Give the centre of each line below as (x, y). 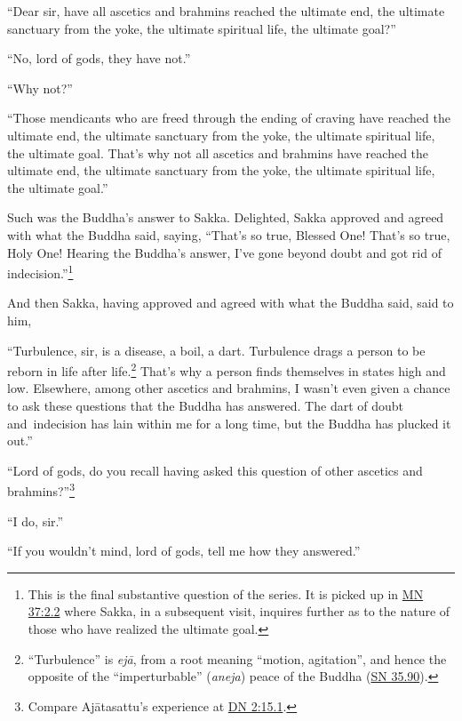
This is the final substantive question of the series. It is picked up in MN (226, 593)
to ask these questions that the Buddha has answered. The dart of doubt (206, 405)
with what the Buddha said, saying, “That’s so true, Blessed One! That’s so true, (229, 234)
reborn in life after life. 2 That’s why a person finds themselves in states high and (227, 369)
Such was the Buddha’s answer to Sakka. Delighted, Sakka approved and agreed (226, 217)
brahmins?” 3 (41, 490)
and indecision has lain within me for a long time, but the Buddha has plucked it (229, 423)
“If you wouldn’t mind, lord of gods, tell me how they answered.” (184, 551)
